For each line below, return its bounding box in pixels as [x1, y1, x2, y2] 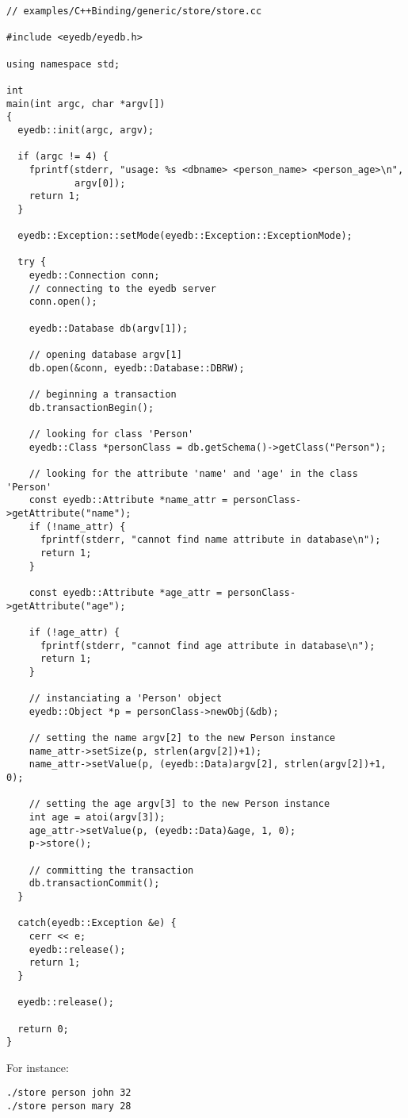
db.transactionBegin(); [29, 401, 154, 413]
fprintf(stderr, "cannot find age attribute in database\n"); [40, 640, 376, 651]
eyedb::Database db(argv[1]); [29, 322, 189, 334]
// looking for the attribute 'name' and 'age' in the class [29, 467, 358, 479]
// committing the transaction [29, 864, 194, 876]
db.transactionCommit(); [29, 878, 160, 889]
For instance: [6, 1058, 69, 1075]
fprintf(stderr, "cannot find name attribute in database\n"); [40, 534, 381, 546]
